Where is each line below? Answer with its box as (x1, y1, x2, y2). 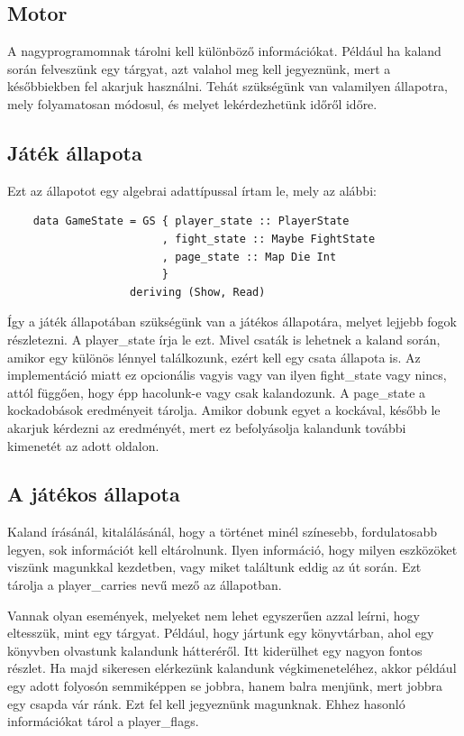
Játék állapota (7, 138, 142, 166)
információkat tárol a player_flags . (7, 712, 199, 731)
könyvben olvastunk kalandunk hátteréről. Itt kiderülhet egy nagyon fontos (7, 640, 423, 659)
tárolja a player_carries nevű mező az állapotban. (7, 575, 282, 594)
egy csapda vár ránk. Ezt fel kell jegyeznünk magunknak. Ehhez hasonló (7, 694, 405, 713)
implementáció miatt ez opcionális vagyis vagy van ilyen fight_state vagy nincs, (7, 365, 447, 384)
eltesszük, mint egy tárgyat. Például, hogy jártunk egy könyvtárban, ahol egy (7, 623, 434, 642)
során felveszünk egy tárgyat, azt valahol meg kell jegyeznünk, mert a (7, 59, 391, 78)
